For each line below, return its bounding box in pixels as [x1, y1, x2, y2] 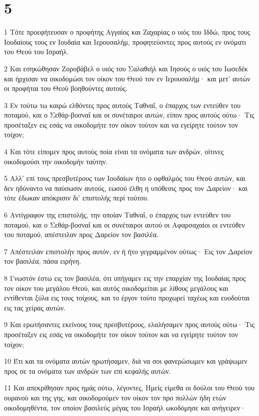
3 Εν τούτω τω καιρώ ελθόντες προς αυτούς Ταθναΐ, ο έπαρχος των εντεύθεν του [4, 99, 241, 110]
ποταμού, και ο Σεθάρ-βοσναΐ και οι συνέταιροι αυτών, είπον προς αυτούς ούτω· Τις [4, 110, 254, 120]
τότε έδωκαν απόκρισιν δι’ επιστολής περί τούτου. [4, 192, 149, 203]
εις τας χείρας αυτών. [4, 302, 66, 313]
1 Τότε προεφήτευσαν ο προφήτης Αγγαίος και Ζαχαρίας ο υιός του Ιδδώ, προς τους [4, 27, 250, 37]
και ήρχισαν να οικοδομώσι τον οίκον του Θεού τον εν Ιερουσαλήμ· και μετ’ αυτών [4, 73, 250, 83]
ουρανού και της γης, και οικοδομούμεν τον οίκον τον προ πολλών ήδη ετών [4, 392, 226, 402]
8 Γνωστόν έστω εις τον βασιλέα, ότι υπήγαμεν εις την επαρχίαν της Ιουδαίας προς [4, 273, 246, 283]
